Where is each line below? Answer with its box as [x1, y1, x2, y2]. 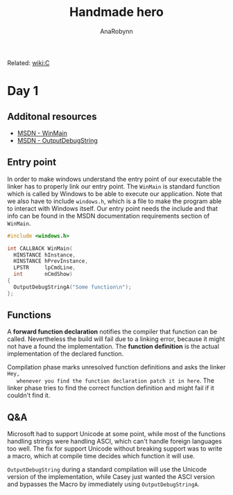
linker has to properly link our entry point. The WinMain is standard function [7, 182, 221, 191]
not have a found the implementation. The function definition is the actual [7, 342, 220, 351]
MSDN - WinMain [17, 129, 68, 137]
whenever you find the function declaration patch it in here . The [16, 376, 215, 385]
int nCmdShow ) [13, 271, 73, 278]
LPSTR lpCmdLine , [13, 264, 76, 271]
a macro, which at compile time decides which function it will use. [7, 452, 196, 460]
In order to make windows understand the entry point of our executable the [7, 175, 222, 183]
